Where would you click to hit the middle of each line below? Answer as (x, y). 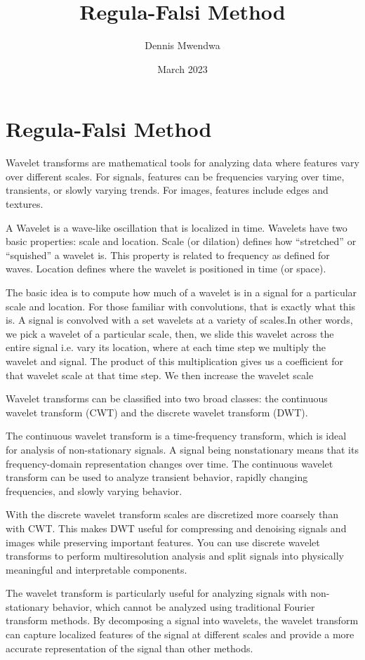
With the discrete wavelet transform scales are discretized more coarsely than (172, 514)
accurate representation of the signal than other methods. (130, 648)
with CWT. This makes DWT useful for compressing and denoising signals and (176, 528)
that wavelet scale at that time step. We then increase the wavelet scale (160, 375)
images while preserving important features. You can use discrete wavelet (163, 542)
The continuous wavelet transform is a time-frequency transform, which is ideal (176, 436)
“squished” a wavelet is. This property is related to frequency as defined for (168, 255)
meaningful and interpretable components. (97, 569)
